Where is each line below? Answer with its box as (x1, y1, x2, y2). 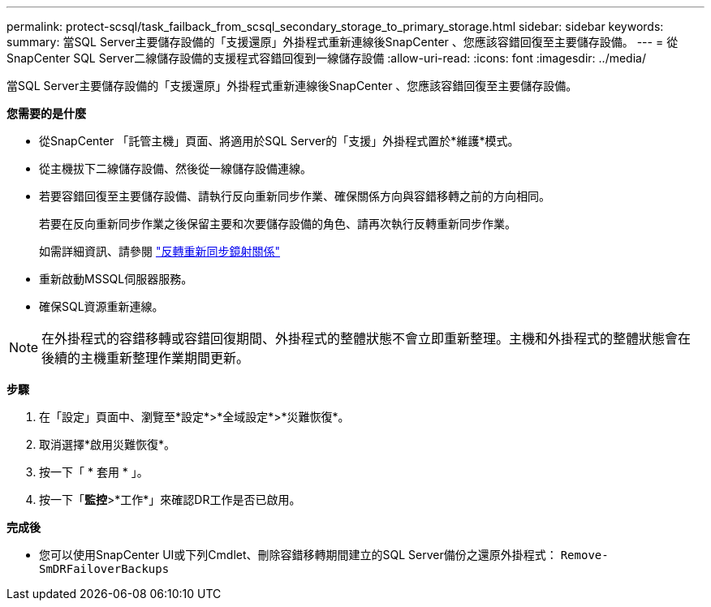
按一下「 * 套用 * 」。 (39, 465, 149, 479)
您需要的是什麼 (6, 106, 86, 120)
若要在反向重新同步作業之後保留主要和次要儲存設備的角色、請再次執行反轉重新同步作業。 (39, 217, 516, 230)
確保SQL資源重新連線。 (39, 299, 164, 313)
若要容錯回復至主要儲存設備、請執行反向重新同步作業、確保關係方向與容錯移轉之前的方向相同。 (39, 189, 550, 203)
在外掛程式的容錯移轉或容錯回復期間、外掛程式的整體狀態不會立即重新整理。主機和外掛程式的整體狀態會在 (41, 330, 692, 347)
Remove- (560, 549, 609, 562)
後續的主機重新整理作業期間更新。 (41, 350, 250, 366)
